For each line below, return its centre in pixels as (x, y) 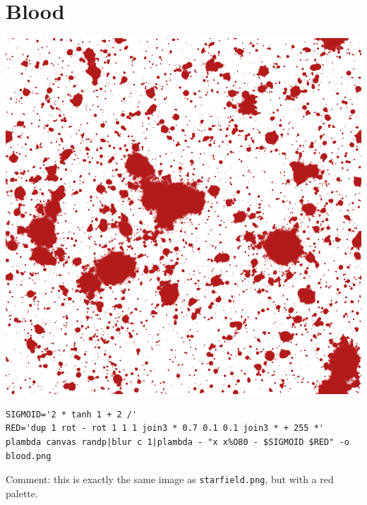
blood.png (29, 456)
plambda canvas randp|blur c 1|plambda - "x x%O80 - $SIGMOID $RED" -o (178, 442)
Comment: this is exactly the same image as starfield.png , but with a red (170, 479)
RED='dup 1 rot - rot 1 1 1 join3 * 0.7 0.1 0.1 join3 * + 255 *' (165, 428)
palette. (22, 493)
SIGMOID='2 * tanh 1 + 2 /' (72, 414)
